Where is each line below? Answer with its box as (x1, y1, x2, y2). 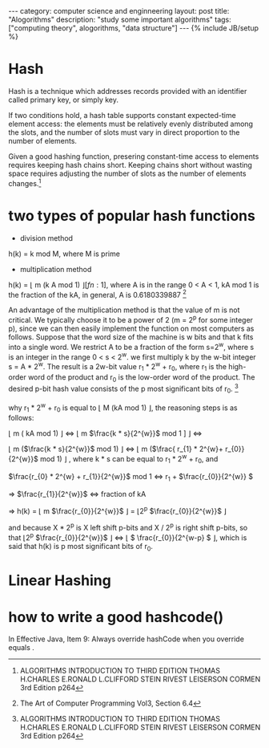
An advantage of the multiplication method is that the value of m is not (8, 305, 240, 315)
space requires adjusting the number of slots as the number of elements (8, 169, 247, 178)
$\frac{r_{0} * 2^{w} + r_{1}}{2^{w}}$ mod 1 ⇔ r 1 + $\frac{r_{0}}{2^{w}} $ (8, 471, 254, 483)
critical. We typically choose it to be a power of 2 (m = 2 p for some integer (8, 314, 254, 324)
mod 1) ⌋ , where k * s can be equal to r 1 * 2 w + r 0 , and (39, 453, 219, 465)
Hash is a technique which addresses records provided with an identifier (8, 86, 247, 96)
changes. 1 (8, 177, 42, 188)
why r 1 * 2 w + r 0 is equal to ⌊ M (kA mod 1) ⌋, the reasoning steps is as (8, 401, 238, 414)
